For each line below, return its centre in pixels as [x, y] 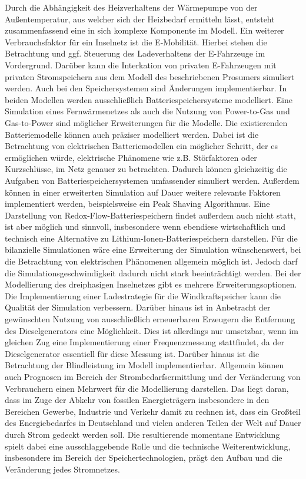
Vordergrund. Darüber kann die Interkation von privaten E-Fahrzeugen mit [141, 65]
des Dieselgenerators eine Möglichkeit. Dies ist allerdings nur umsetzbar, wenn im [152, 330]
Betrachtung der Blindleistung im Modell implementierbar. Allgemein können [144, 365]
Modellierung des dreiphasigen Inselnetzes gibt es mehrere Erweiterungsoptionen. [151, 284]
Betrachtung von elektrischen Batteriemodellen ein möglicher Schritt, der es [141, 146]
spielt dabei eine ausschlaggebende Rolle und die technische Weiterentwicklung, [148, 446]
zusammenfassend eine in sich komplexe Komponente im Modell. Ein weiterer [144, 30]
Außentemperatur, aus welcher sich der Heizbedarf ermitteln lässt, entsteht [140, 19]
